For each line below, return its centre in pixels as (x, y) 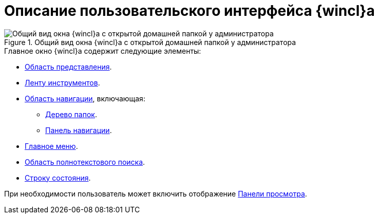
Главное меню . (51, 146)
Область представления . (68, 67)
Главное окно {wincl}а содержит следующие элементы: (103, 51)
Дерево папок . (71, 114)
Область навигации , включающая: (85, 98)
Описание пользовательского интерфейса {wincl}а (190, 11)
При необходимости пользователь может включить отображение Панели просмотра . (156, 193)
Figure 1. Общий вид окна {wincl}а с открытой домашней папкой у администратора (150, 42)
